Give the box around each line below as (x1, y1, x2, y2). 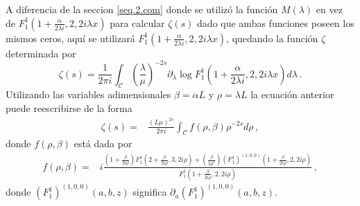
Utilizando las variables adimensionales (6, 87, 171, 102)
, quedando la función (226, 30, 318, 45)
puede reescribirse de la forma (6, 101, 132, 115)
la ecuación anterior (250, 87, 334, 102)
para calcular (110, 15, 165, 30)
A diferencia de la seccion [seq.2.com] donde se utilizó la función (6, 2, 278, 16)
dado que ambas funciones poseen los (197, 15, 354, 30)
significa (132, 185, 167, 199)
